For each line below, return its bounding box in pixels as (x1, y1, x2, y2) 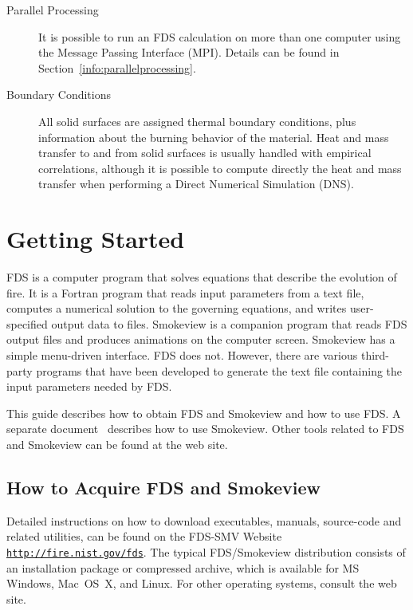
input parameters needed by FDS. (6, 378, 172, 395)
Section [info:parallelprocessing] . (38, 59, 196, 76)
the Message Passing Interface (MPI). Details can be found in (38, 44, 340, 61)
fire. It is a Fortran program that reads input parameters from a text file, (6, 284, 364, 301)
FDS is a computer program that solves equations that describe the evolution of (6, 269, 397, 285)
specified (6, 315, 48, 332)
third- (360, 347, 389, 364)
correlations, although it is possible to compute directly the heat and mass (38, 159, 402, 176)
